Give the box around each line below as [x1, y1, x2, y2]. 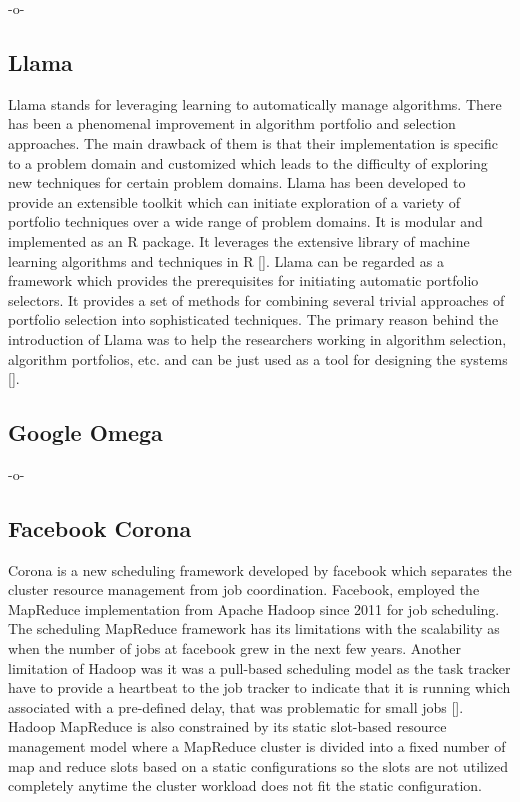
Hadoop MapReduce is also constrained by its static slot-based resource [8, 716, 447, 737]
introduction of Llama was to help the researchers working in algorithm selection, [8, 328, 507, 349]
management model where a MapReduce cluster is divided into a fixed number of [8, 736, 506, 757]
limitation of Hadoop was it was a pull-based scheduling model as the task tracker [8, 657, 511, 678]
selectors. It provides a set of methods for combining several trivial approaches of [8, 289, 505, 310]
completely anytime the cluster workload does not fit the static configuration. [8, 775, 483, 796]
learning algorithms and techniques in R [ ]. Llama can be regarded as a [8, 250, 444, 271]
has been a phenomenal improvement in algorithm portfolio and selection [8, 113, 456, 134]
